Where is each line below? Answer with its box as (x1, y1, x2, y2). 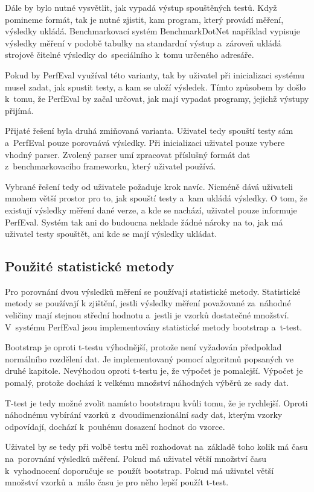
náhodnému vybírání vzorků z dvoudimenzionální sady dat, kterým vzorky (5, 408, 283, 421)
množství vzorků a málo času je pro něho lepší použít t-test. (5, 476, 229, 488)
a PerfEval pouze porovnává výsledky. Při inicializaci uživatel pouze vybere (5, 136, 285, 148)
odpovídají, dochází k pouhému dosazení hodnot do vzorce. (5, 420, 225, 432)
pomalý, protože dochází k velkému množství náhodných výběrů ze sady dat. (5, 376, 289, 389)
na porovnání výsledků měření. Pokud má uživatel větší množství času (5, 452, 267, 465)
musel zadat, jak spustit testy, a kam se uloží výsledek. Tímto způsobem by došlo (5, 80, 306, 93)
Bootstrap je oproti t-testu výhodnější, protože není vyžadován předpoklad (5, 341, 282, 353)
